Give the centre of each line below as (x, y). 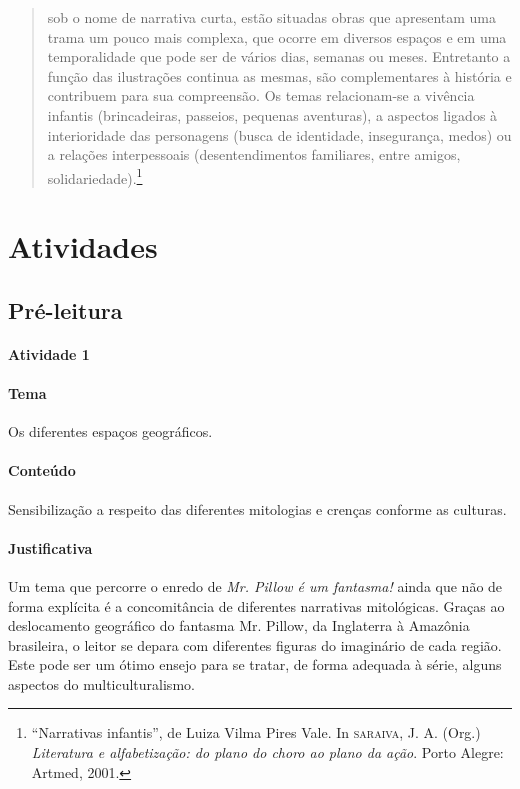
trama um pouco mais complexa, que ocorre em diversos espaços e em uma (277, 36)
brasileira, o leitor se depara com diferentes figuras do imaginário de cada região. (255, 644)
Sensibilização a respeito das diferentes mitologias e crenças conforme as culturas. (257, 508)
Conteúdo (42, 470)
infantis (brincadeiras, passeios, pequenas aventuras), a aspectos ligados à (272, 114)
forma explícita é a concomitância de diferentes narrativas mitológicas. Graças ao (256, 605)
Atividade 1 (49, 353)
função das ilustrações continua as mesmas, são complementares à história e (279, 75)
